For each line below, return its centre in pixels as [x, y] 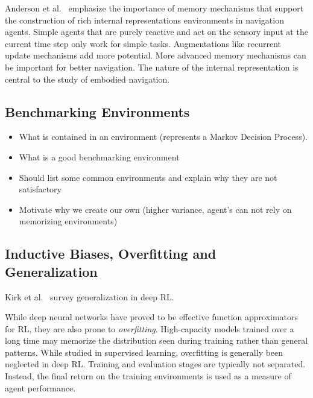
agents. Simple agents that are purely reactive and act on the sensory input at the [156, 32]
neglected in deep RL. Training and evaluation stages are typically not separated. [155, 364]
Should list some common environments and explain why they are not [148, 177]
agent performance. [40, 387]
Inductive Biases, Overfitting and [111, 254]
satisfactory [40, 189]
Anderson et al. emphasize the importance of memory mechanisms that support [154, 8]
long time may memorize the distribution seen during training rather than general [156, 340]
